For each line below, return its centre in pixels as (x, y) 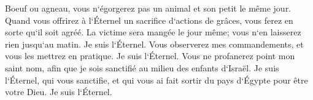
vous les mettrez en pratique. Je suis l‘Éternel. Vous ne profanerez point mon (150, 56)
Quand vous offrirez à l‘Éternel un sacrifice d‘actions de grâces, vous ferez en (149, 20)
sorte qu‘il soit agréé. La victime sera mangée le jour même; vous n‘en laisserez (153, 32)
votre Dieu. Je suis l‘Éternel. (59, 92)
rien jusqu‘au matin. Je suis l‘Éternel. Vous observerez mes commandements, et (154, 44)
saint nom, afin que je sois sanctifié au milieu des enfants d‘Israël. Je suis (142, 67)
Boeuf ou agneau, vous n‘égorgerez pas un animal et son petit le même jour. (148, 8)
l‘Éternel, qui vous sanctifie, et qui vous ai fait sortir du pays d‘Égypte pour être (156, 80)
